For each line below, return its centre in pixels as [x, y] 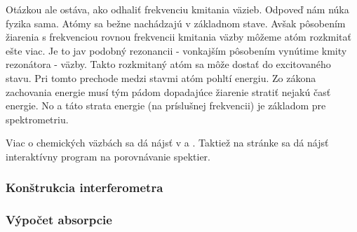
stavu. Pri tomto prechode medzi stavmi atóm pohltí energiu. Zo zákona [161, 77]
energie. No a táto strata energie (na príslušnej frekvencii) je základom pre [166, 105]
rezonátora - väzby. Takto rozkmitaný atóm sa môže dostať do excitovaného [168, 64]
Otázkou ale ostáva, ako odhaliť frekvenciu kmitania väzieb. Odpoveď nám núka [177, 9]
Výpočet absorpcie [59, 220]
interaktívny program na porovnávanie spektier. [108, 156]
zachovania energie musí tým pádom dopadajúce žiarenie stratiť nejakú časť [168, 91]
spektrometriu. [37, 119]
